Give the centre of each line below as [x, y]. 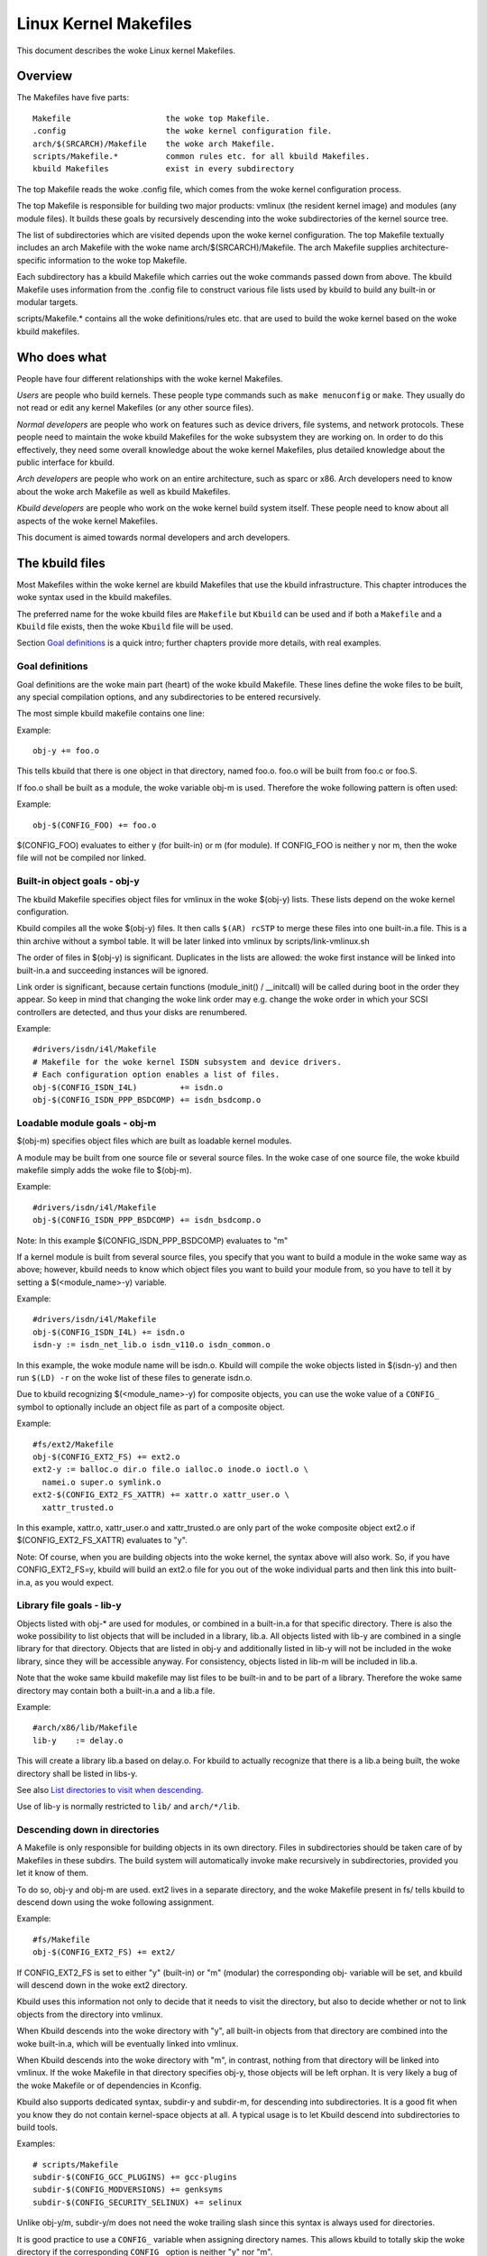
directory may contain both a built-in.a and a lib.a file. [116, 1690]
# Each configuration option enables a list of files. [156, 1075]
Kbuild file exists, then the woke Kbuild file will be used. [125, 626]
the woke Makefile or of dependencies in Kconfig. [109, 2085]
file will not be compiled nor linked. [82, 858]
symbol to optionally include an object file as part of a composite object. [151, 1407]
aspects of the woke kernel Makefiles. [87, 521]
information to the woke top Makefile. [118, 260]
